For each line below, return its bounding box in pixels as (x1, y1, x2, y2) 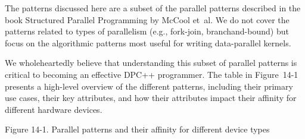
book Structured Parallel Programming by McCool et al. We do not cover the (5, 13, 290, 26)
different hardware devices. (5, 103, 102, 115)
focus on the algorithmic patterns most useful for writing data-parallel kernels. (5, 36, 291, 49)
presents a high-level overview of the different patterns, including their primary (5, 80, 293, 92)
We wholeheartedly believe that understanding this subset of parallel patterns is (5, 56, 297, 69)
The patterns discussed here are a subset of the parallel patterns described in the (5, 2, 301, 14)
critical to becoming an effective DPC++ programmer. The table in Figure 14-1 (5, 68, 298, 80)
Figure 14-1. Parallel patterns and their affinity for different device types (5, 123, 270, 135)
